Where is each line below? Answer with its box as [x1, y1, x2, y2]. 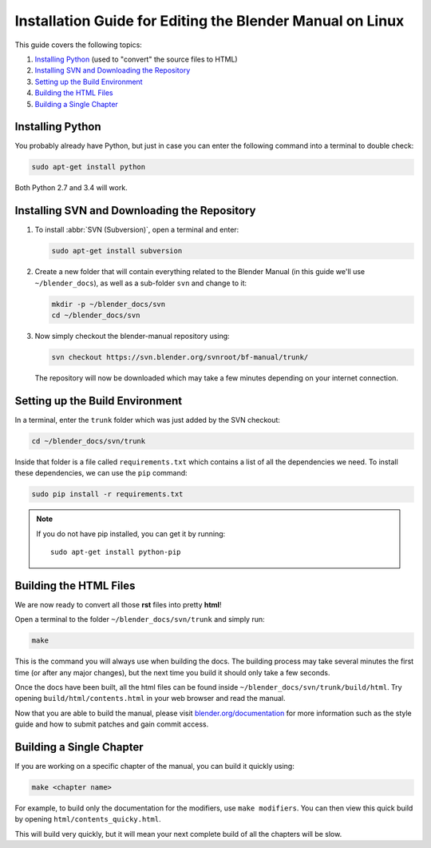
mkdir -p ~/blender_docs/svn [51, 300, 166, 309]
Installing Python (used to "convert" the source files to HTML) [34, 54, 239, 64]
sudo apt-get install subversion [51, 246, 183, 256]
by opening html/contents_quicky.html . [14, 814, 161, 824]
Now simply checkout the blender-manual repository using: [34, 332, 231, 340]
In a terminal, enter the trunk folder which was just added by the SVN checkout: [14, 415, 281, 424]
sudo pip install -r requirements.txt [31, 490, 184, 499]
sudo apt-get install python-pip [50, 547, 181, 556]
